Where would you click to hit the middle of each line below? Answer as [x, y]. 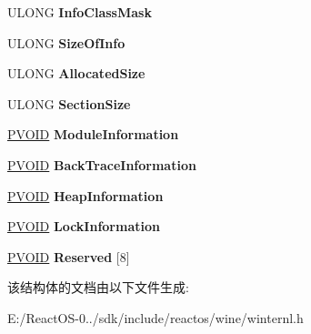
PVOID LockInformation [84, 226]
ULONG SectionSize [69, 103]
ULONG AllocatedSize [76, 73]
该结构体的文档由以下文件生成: [98, 287]
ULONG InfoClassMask [80, 12]
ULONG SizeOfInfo [66, 42]
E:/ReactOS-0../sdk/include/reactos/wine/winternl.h [155, 317]
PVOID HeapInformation [85, 195]
